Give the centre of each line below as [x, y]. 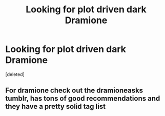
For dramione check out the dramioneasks [74, 91]
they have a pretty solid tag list [56, 107]
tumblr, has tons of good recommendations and [83, 99]
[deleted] [15, 74]
